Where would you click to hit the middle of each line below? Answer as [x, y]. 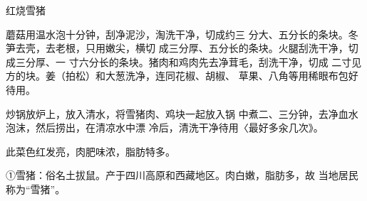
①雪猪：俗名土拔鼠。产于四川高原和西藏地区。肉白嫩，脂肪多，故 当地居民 [182, 175]
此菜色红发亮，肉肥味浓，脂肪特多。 [91, 151]
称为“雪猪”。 [36, 189]
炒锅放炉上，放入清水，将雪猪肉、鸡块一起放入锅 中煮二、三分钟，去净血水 [182, 113]
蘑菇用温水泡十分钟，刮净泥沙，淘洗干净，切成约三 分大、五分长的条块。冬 [182, 34]
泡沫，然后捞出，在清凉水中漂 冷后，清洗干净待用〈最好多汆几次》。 [165, 127]
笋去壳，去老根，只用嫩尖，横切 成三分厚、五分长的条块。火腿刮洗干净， [177, 48]
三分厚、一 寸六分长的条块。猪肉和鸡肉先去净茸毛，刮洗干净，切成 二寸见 [188, 61]
